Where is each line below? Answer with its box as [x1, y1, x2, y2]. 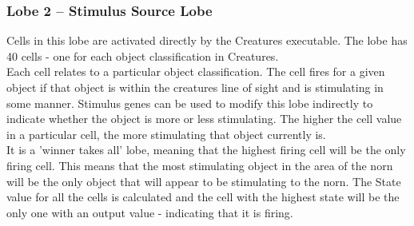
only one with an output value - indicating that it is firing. [6, 204, 293, 220]
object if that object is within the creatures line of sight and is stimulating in [6, 79, 384, 95]
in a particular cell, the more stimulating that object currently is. [6, 125, 326, 142]
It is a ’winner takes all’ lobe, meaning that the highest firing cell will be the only [6, 141, 406, 158]
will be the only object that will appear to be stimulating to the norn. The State [6, 172, 401, 189]
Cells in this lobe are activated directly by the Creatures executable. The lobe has [6, 32, 408, 49]
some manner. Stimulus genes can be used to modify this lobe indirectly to [6, 94, 373, 111]
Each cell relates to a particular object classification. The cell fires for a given [6, 63, 385, 80]
